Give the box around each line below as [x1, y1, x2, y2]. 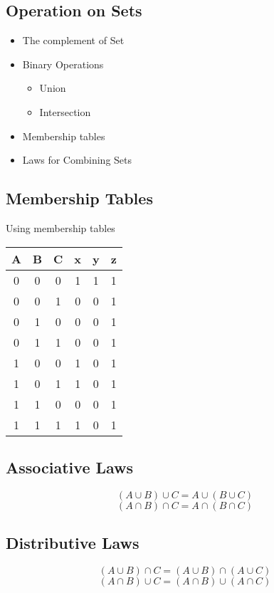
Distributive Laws [6, 532, 139, 554]
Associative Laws [6, 456, 134, 478]
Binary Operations [22, 56, 104, 71]
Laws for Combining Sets [22, 152, 132, 167]
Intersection [39, 104, 91, 119]
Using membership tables [6, 220, 115, 235]
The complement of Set [22, 33, 125, 48]
